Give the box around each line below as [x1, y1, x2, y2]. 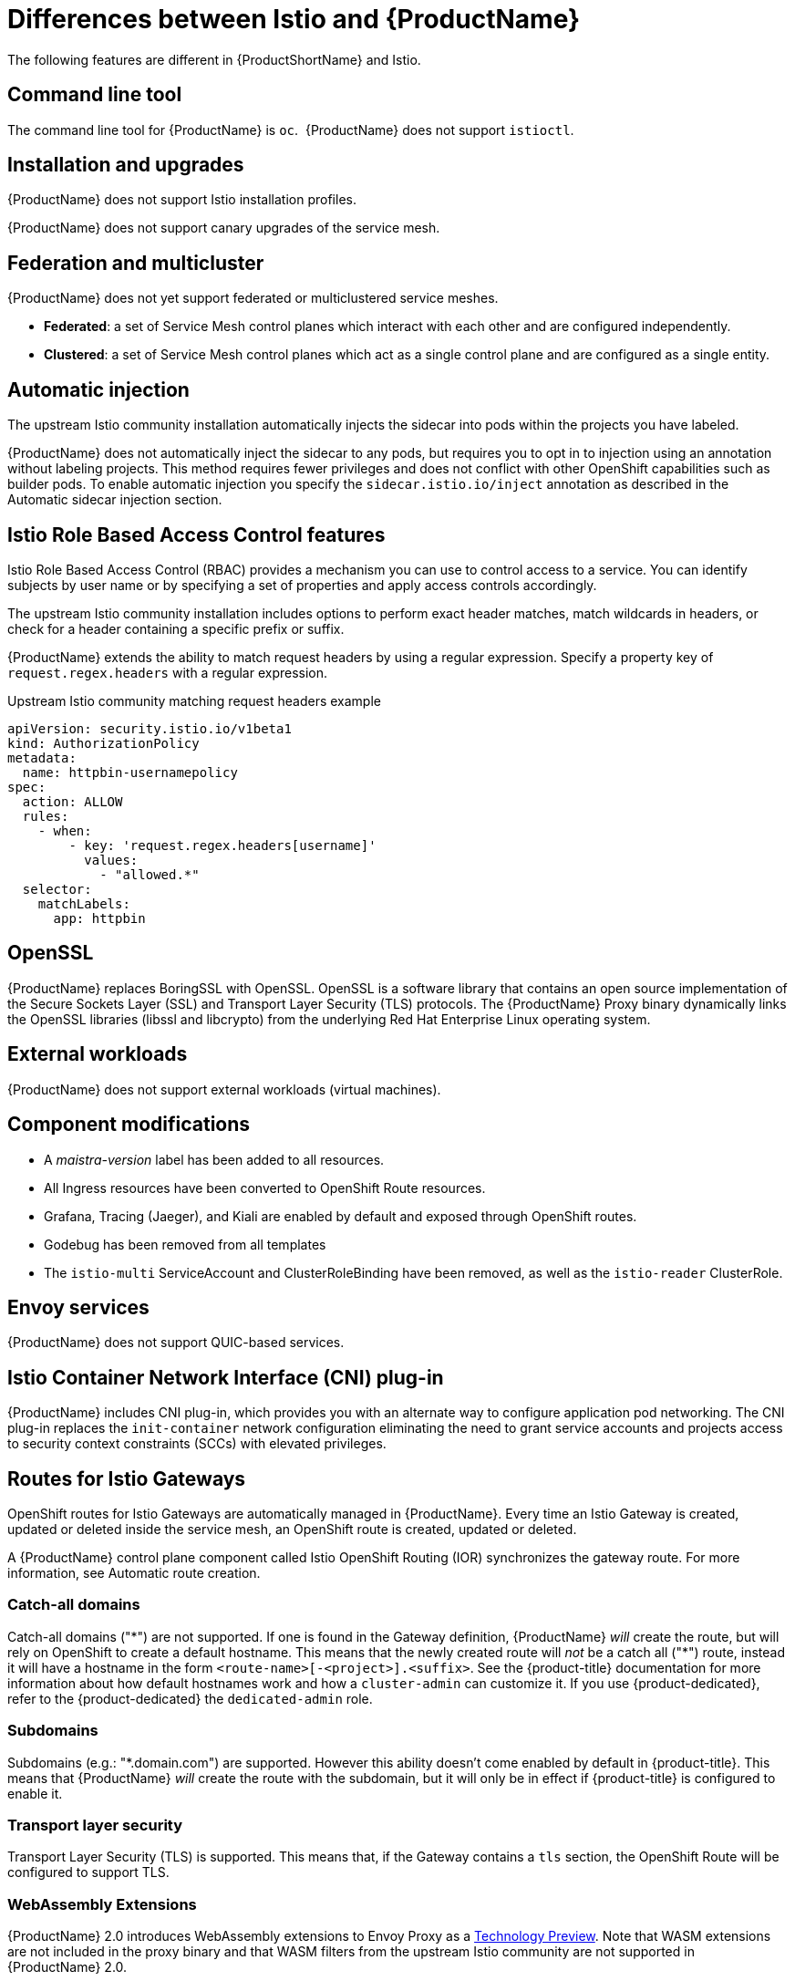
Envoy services [7, 1295, 150, 1319]
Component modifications [7, 1113, 251, 1136]
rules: [22, 808, 69, 824]
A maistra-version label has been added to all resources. [44, 1151, 385, 1167]
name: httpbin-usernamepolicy [22, 764, 238, 780]
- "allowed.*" [99, 866, 200, 882]
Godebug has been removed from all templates [44, 1236, 326, 1252]
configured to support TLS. [7, 1864, 170, 1881]
